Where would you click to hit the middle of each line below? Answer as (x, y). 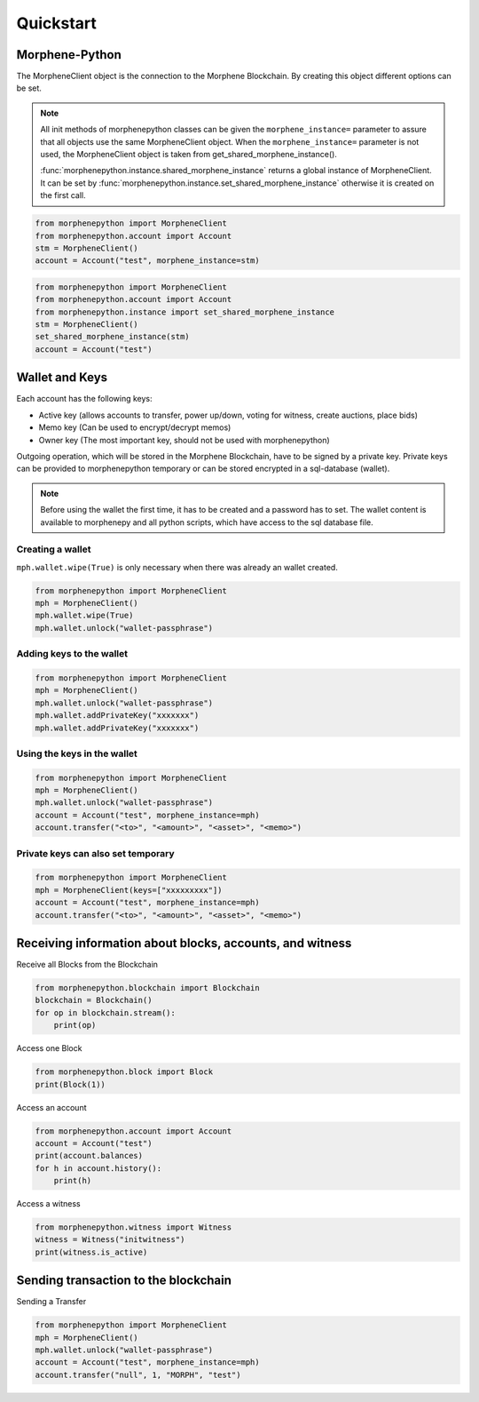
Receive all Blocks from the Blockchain (87, 965)
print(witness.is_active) (91, 1252)
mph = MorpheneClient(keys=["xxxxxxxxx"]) (129, 890)
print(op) (75, 1025)
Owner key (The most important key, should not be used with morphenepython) (184, 440)
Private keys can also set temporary (95, 853)
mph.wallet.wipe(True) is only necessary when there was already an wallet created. (177, 567)
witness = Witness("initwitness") (110, 1240)
